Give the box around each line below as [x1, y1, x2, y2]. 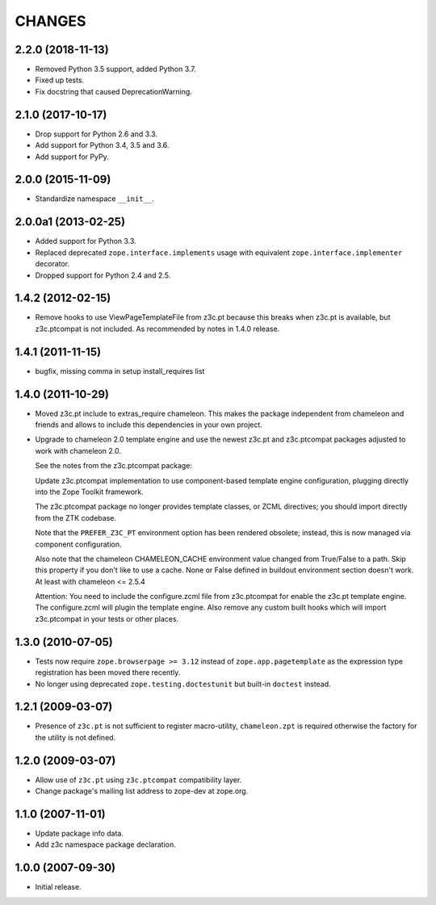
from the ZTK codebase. [35, 513, 117, 522]
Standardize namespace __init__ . [35, 194, 154, 203]
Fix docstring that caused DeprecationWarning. [35, 86, 193, 96]
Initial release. [35, 882, 82, 892]
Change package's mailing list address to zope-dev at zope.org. [35, 786, 249, 796]
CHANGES [15, 12, 86, 30]
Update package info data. [35, 828, 124, 839]
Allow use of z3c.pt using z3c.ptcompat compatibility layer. [35, 775, 242, 785]
